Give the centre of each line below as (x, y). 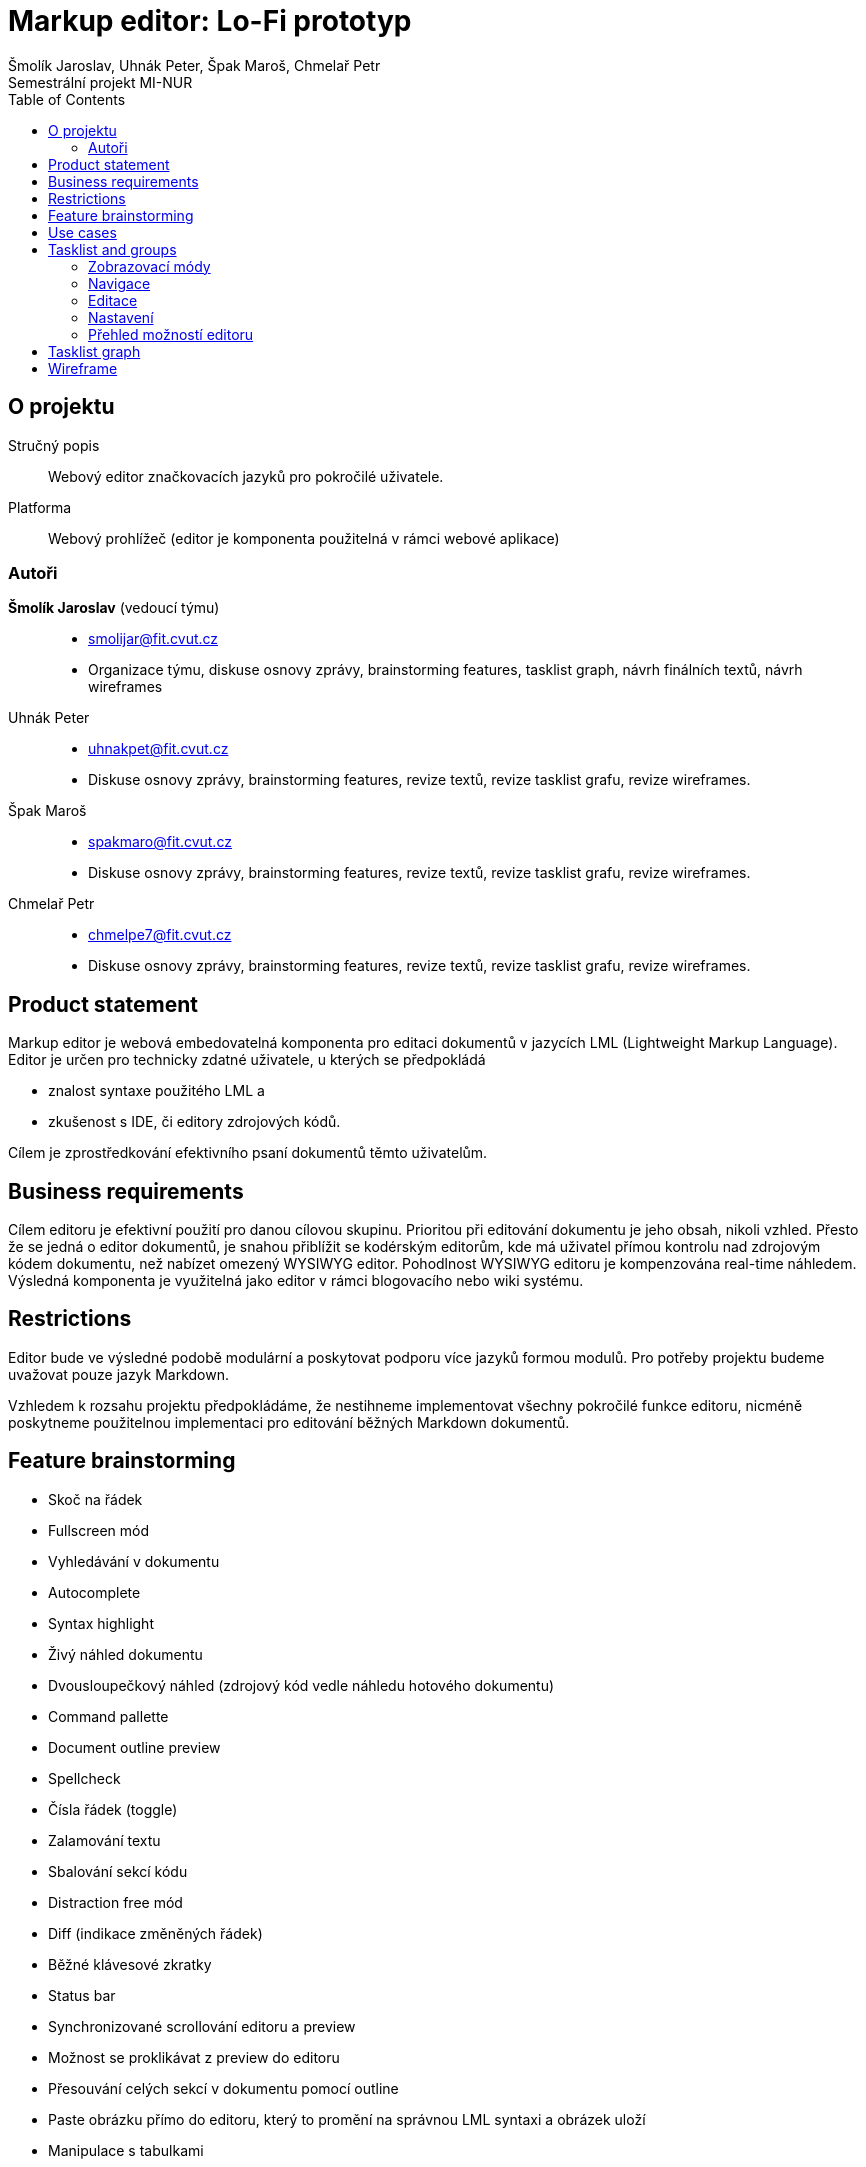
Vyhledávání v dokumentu (134, 1561)
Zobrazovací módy (149, 266)
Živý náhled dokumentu (125, 1654)
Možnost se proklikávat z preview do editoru (194, 2057)
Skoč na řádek (95, 1499)
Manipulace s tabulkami (126, 2150)
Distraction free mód (115, 1902)
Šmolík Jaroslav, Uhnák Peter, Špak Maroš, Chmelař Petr (194, 65)
